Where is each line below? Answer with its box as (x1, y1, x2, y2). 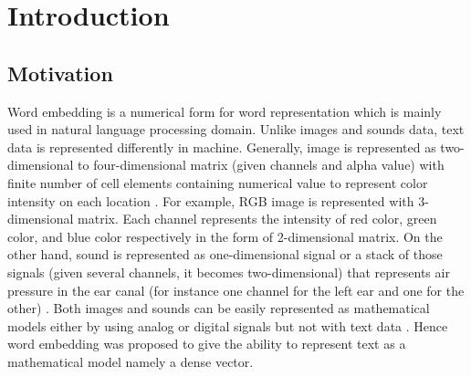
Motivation (7, 58, 113, 87)
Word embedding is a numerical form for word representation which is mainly (7, 101, 442, 120)
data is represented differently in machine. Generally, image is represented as (7, 137, 436, 156)
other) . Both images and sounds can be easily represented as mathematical (7, 298, 430, 318)
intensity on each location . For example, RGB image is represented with (7, 191, 414, 210)
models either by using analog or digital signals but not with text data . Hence (7, 316, 448, 335)
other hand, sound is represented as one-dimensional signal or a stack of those (7, 245, 443, 264)
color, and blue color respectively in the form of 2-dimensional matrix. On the (7, 226, 443, 246)
